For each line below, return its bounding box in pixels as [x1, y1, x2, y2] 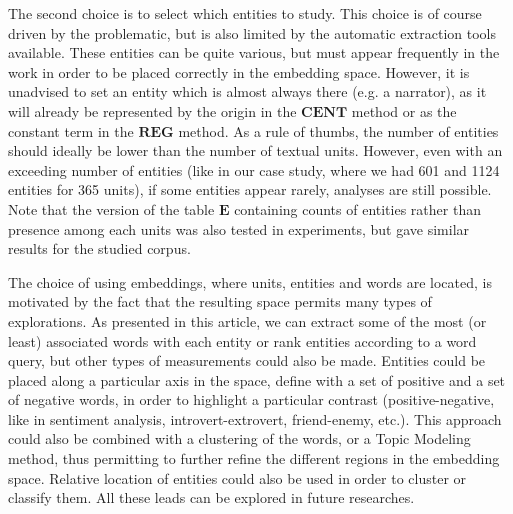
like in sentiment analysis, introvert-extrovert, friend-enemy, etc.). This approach [8, 408, 502, 429]
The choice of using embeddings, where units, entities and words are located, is [8, 271, 492, 292]
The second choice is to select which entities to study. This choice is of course [8, 3, 482, 23]
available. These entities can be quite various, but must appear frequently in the [8, 42, 500, 63]
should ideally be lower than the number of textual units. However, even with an [8, 140, 503, 161]
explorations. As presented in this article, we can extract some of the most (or [8, 310, 487, 331]
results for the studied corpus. [8, 238, 191, 259]
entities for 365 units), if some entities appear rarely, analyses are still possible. [8, 179, 492, 200]
